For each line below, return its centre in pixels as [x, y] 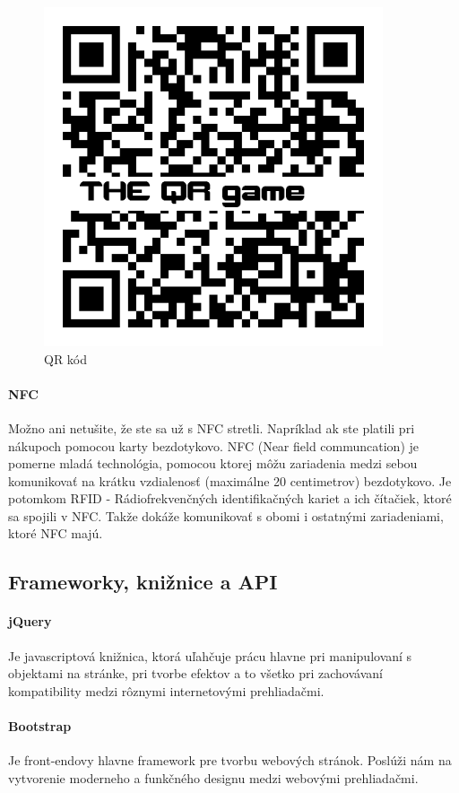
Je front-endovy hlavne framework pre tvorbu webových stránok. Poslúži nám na [230, 760]
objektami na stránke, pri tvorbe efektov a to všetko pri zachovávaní [195, 673]
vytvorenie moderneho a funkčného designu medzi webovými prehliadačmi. [213, 777]
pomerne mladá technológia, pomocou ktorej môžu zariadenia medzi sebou [213, 463]
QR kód [66, 358]
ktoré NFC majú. [56, 533]
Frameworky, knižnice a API [143, 582]
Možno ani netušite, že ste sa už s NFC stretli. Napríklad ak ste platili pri [212, 427]
